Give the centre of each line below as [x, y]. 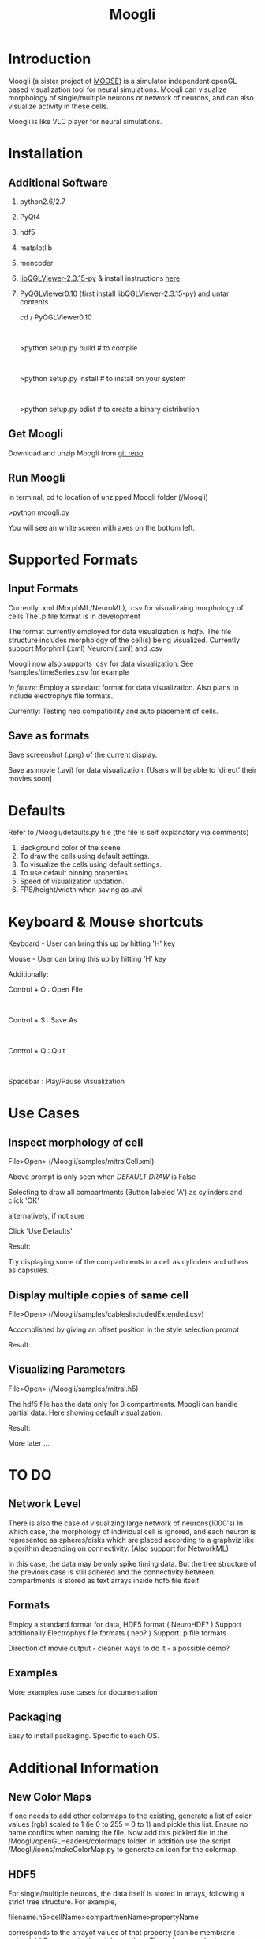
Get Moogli [35, 434]
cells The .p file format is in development [74, 616]
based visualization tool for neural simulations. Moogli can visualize [118, 89]
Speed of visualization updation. [72, 881]
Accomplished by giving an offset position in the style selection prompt [123, 1329]
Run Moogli [37, 478]
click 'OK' [24, 1200]
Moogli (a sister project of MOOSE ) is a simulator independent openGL [123, 81]
